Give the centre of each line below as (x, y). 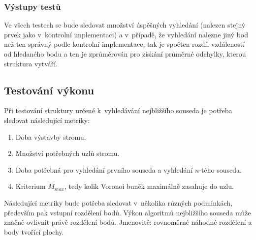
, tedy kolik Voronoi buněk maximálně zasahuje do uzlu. (149, 186)
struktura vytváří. (31, 63)
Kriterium (31, 186)
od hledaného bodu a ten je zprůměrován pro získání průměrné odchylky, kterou (125, 54)
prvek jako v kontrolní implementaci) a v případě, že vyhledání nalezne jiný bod (126, 34)
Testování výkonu (49, 90)
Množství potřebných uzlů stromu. (67, 153)
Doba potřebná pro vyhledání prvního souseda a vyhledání (104, 169)
